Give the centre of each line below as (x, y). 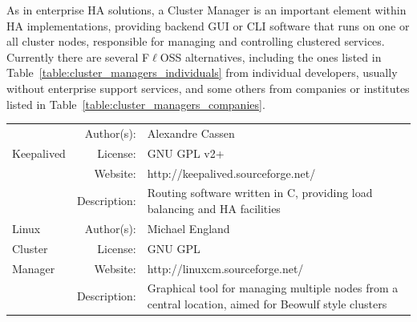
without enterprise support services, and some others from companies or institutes (208, 88)
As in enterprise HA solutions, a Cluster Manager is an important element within (206, 10)
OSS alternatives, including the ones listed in (271, 56)
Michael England (188, 228)
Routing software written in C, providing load (260, 193)
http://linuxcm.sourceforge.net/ (225, 268)
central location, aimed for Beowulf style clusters (267, 304)
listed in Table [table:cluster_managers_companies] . (136, 104)
